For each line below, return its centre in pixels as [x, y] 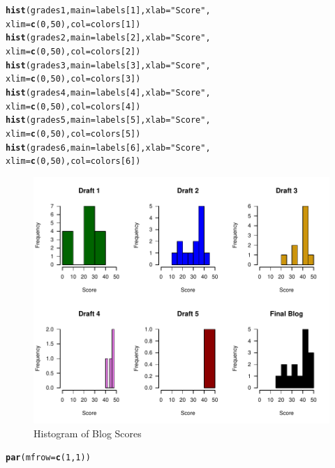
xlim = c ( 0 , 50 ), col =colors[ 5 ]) [73, 134]
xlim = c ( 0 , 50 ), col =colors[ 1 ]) [73, 24]
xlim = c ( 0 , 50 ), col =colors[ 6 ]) [73, 161]
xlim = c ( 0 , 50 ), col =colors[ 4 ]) [73, 106]
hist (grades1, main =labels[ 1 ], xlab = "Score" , [108, 10]
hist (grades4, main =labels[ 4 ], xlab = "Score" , [108, 92]
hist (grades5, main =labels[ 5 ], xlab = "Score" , [108, 120]
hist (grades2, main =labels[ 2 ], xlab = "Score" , [108, 38]
